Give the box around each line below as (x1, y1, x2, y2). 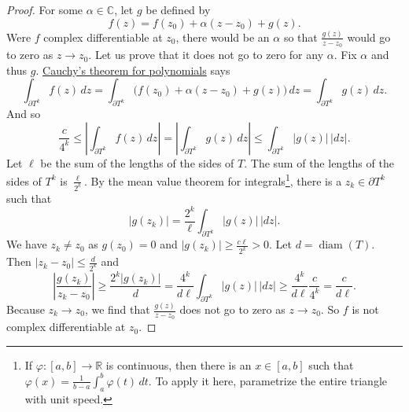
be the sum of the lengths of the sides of (40, 154, 234, 171)
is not (352, 301, 379, 318)
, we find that (84, 301, 150, 318)
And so (6, 105, 41, 122)
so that (283, 28, 318, 45)
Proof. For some (6, 2, 83, 17)
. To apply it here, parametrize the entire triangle (148, 372, 387, 388)
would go (347, 28, 391, 45)
